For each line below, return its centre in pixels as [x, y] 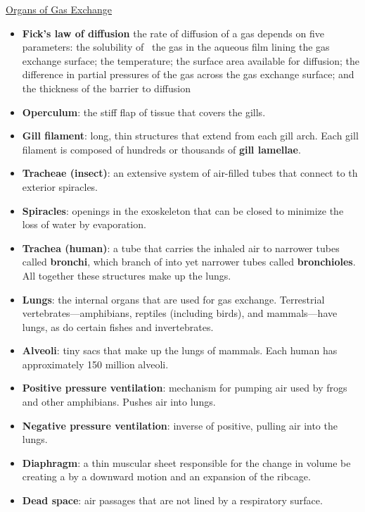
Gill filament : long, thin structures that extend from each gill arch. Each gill [190, 136]
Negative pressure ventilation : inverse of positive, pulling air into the [180, 425]
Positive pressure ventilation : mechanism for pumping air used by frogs [185, 388]
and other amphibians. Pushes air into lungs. [119, 402]
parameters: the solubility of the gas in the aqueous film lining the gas [176, 47]
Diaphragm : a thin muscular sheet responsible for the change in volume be [186, 462]
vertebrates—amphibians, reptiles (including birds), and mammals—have [180, 313]
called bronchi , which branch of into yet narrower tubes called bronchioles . [189, 262]
